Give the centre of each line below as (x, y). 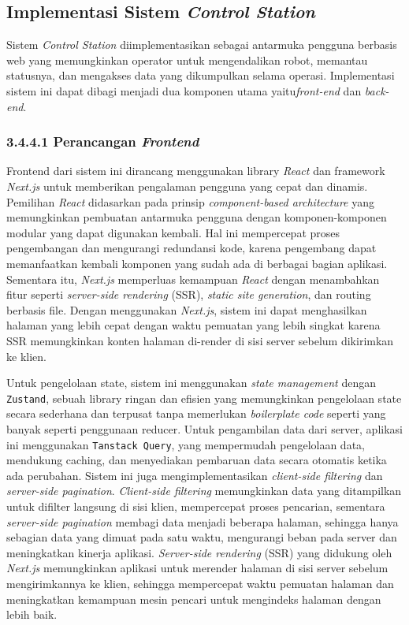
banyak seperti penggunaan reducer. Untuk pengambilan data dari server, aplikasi (204, 428)
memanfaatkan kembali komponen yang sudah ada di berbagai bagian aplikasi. (197, 263)
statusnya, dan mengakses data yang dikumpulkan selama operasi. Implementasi (201, 75)
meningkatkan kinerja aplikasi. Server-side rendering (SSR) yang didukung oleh (199, 552)
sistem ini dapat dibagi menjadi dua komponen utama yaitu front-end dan (184, 90)
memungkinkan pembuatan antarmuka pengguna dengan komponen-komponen (197, 217)
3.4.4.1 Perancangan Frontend (103, 141)
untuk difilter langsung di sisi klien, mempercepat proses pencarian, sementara (196, 506)
